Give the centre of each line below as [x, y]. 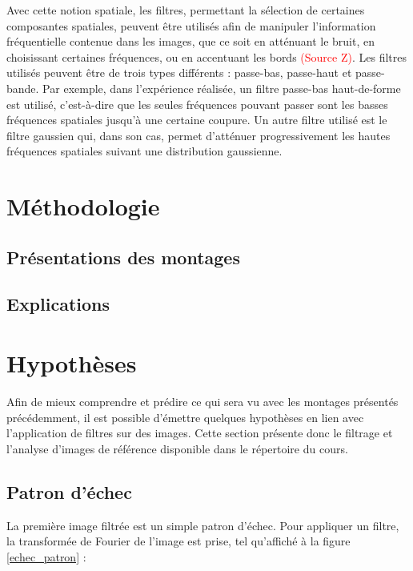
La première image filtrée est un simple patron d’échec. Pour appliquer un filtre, [203, 525]
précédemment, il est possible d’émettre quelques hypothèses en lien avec [185, 417]
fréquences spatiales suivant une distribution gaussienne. [144, 151]
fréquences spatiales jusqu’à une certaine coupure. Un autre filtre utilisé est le [197, 120]
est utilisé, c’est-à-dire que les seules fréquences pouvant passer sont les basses [197, 104]
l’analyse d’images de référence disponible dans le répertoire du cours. [177, 448]
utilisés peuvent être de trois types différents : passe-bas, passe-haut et [179, 72]
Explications [58, 304]
